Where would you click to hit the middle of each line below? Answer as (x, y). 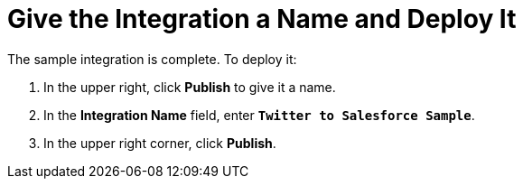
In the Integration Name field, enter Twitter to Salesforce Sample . (259, 115)
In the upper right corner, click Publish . (160, 143)
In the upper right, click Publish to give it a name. (190, 87)
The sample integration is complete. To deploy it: (152, 59)
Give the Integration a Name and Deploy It (262, 19)
